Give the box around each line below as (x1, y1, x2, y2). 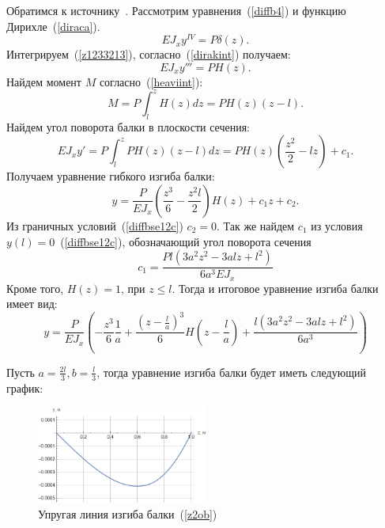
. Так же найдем (216, 217, 295, 234)
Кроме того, (6, 279, 64, 296)
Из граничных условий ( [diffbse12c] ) (6, 217, 183, 234)
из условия (311, 217, 363, 234)
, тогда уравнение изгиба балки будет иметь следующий (96, 363, 366, 380)
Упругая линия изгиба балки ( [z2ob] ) (38, 505, 217, 522)
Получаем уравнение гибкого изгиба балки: (6, 168, 215, 184)
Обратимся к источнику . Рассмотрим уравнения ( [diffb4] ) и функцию (6, 2, 346, 18)
